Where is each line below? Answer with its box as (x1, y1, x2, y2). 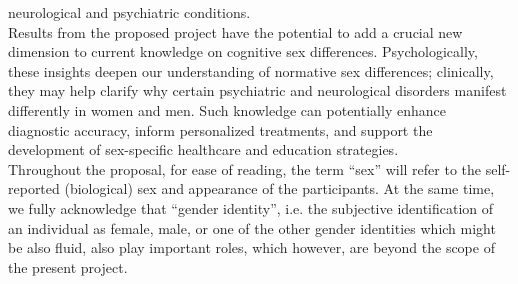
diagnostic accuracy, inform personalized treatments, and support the (8, 119, 433, 140)
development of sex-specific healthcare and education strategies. (8, 139, 399, 160)
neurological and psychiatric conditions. (8, 2, 251, 22)
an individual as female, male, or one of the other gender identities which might (8, 217, 496, 238)
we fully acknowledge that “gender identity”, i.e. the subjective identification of (8, 197, 494, 218)
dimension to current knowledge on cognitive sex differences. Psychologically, (8, 41, 478, 62)
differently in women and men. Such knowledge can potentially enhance (8, 99, 446, 120)
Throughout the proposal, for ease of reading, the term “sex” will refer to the (8, 158, 482, 179)
